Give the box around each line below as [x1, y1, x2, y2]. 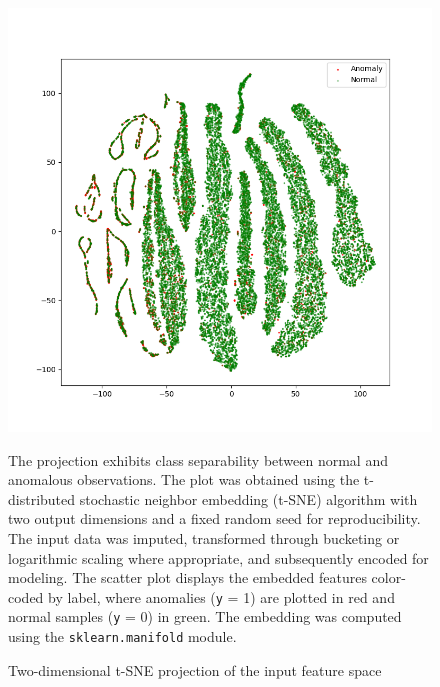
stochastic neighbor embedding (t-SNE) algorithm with [79, 488, 418, 509]
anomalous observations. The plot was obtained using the [8, 469, 360, 490]
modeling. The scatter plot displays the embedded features [8, 567, 367, 588]
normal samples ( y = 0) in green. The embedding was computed [8, 606, 402, 627]
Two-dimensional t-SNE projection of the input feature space [8, 659, 382, 680]
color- [371, 567, 406, 588]
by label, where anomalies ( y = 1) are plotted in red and [48, 586, 395, 607]
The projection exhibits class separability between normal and [8, 449, 388, 470]
